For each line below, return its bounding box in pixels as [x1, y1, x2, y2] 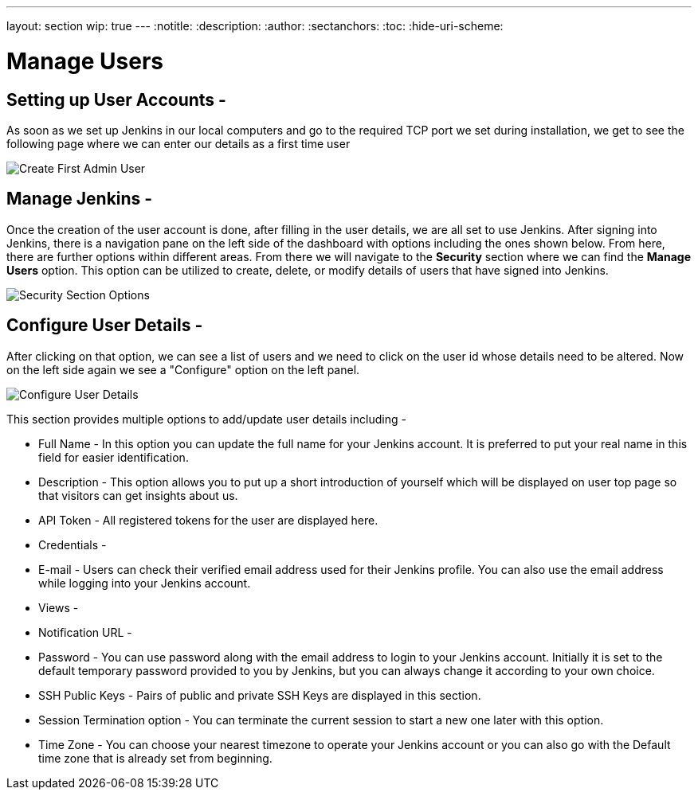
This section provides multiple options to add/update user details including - [6, 412, 406, 426]
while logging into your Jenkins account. [38, 576, 251, 590]
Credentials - [38, 537, 107, 552]
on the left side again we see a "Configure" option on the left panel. [6, 362, 360, 377]
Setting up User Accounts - [6, 89, 226, 110]
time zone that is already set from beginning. [38, 751, 273, 765]
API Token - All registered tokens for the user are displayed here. [38, 513, 378, 527]
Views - [38, 600, 79, 615]
